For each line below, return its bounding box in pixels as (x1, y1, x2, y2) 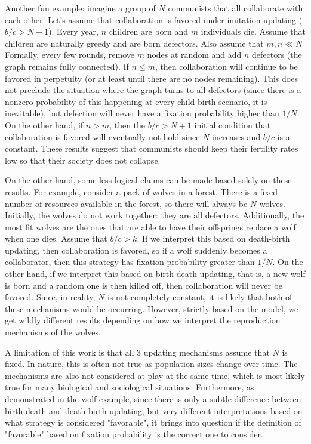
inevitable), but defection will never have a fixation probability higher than (5, 107, 279, 119)
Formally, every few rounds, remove (5, 48, 135, 61)
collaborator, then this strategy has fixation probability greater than (5, 255, 255, 268)
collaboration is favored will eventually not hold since (5, 130, 200, 143)
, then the (109, 118, 146, 131)
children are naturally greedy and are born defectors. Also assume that (5, 36, 264, 49)
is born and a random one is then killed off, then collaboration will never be (5, 279, 283, 291)
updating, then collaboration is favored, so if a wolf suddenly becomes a (5, 243, 267, 256)
